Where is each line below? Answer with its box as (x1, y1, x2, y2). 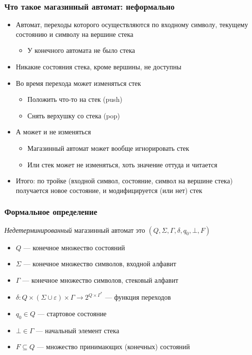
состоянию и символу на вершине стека (16, 29, 134, 39)
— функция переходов (105, 292, 171, 302)
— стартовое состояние (37, 308, 107, 318)
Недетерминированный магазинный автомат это (4, 225, 145, 235)
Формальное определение (4, 206, 98, 218)
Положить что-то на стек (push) (27, 94, 122, 104)
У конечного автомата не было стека (27, 45, 135, 55)
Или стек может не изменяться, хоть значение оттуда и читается (27, 159, 218, 169)
